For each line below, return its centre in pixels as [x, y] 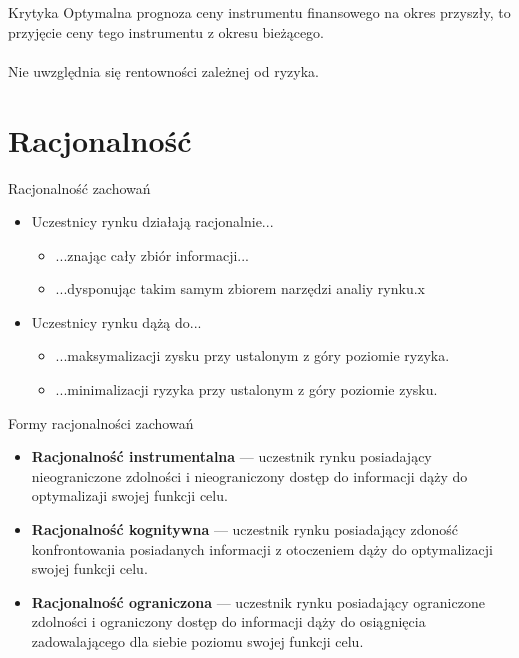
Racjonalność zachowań [79, 187]
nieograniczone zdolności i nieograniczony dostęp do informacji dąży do [249, 475]
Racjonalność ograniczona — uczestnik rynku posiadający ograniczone [258, 601]
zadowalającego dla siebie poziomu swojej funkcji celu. [197, 641]
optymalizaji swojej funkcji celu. [129, 495]
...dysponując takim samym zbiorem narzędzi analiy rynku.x [240, 288]
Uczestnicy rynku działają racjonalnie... [152, 221]
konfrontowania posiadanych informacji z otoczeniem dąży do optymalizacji [262, 548]
